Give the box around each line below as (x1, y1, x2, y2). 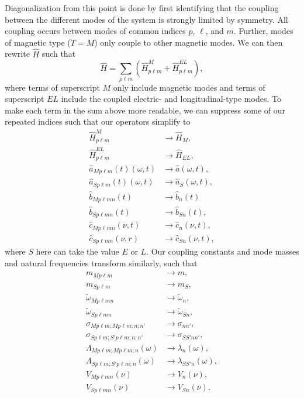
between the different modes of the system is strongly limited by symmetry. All (5, 13, 288, 25)
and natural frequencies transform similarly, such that (5, 256, 198, 269)
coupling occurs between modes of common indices (5, 25, 186, 37)
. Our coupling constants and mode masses (146, 245, 299, 258)
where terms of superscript (5, 81, 100, 93)
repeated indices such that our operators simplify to (5, 115, 191, 128)
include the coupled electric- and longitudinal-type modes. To (61, 92, 281, 105)
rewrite (5, 47, 30, 60)
